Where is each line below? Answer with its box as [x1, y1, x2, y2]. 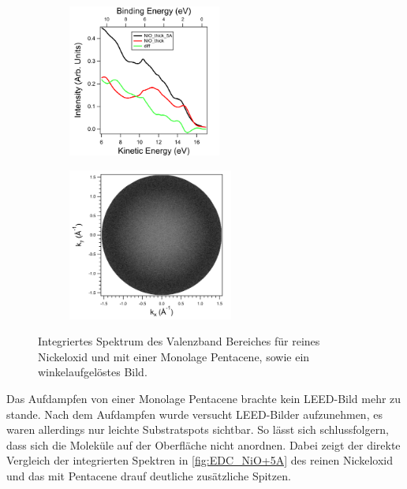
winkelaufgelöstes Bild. [38, 364, 147, 380]
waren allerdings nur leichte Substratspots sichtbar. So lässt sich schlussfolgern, [6, 421, 389, 438]
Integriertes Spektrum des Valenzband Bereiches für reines [38, 333, 320, 349]
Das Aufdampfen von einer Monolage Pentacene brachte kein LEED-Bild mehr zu [6, 390, 401, 406]
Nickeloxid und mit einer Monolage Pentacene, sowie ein [38, 348, 310, 364]
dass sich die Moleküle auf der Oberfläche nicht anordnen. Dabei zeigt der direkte [6, 436, 401, 453]
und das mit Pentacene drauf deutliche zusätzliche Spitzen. [6, 467, 291, 483]
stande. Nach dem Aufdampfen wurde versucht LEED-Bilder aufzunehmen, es [6, 405, 383, 422]
